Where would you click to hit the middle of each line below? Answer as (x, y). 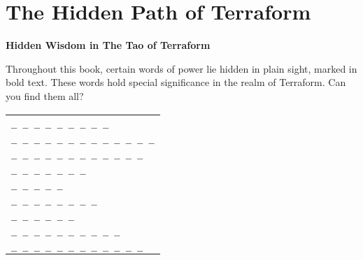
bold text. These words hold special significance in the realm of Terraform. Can (176, 82)
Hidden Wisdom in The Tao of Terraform (108, 45)
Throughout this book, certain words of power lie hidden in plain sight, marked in (181, 68)
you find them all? (45, 95)
